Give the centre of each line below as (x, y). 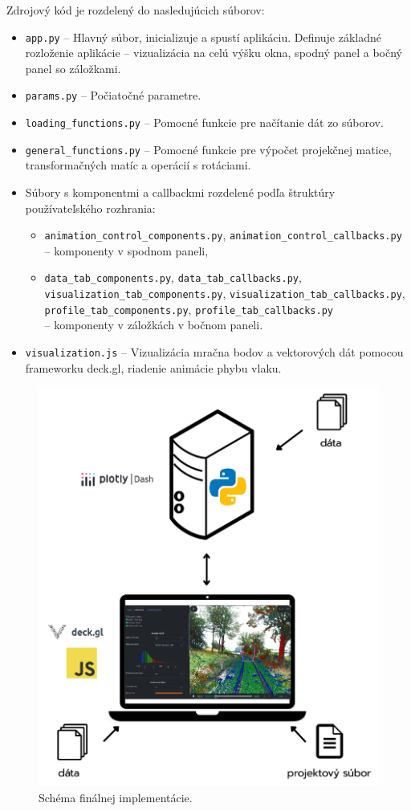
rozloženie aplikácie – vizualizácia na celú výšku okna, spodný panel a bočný (214, 53)
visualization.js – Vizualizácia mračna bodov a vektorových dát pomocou (214, 352)
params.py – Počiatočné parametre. (113, 95)
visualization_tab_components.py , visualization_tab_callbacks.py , (225, 293)
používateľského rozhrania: (90, 208)
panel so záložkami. (73, 68)
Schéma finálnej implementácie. (116, 797)
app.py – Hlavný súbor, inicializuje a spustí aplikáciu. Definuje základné (203, 37)
